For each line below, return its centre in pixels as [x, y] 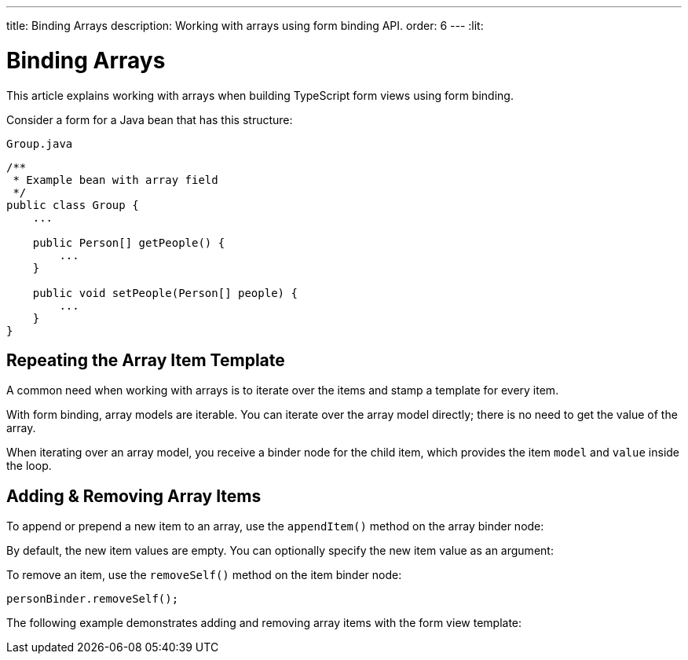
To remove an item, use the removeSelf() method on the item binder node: [204, 575]
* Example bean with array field [115, 180]
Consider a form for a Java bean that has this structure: [150, 119]
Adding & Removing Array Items [134, 496]
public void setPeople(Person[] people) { [165, 293]
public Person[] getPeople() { [129, 242]
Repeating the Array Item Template [146, 360]
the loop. [29, 466]
